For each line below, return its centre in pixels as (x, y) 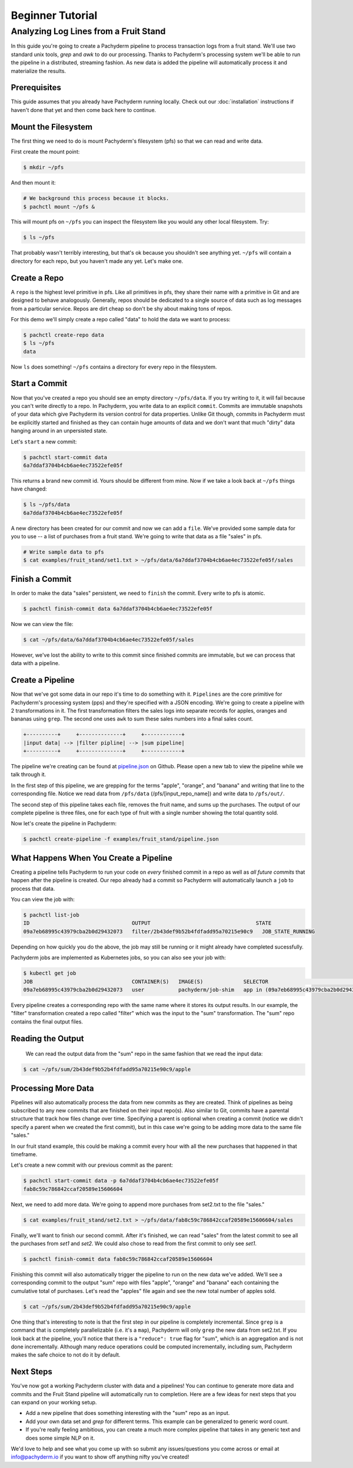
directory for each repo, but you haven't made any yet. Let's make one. (97, 261)
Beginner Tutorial (54, 15)
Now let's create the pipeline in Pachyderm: (64, 824)
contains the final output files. (47, 1021)
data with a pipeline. (35, 663)
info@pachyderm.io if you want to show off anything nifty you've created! (100, 1457)
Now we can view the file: (42, 624)
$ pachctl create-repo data (64, 335)
